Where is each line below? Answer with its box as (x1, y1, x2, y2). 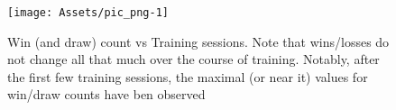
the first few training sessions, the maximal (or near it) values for (7, 67, 368, 86)
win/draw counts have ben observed (7, 85, 206, 104)
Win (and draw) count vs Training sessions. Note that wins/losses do (7, 32, 390, 50)
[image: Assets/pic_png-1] (7, 6, 169, 19)
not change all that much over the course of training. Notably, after (7, 50, 380, 69)
